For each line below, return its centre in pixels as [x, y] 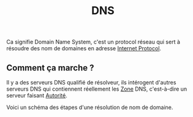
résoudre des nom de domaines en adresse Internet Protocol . [84, 48]
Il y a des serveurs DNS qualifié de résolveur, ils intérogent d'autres [91, 82]
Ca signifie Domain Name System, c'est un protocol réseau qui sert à [93, 42]
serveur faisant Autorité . [37, 95]
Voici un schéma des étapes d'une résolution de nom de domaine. [90, 107]
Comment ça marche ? [50, 68]
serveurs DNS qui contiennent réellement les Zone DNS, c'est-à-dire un [97, 89]
